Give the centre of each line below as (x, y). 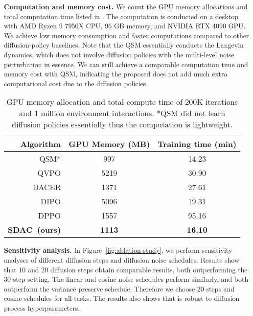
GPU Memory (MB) (109, 144)
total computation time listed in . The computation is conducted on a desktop (121, 16)
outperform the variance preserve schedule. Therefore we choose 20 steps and (119, 288)
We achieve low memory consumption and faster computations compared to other (126, 35)
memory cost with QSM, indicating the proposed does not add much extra (116, 74)
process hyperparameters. (42, 307)
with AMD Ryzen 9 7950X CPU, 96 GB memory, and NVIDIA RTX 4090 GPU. (125, 26)
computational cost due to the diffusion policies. (76, 83)
